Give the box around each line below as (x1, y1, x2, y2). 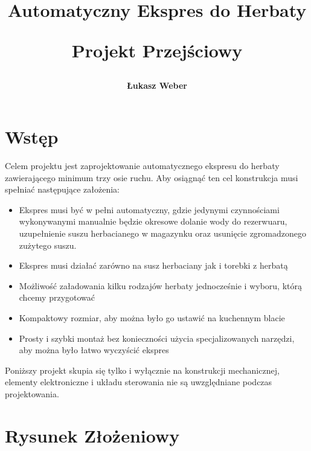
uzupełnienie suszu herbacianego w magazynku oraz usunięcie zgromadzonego (19, 227, 306, 240)
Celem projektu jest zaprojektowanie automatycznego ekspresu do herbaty (5, 159, 280, 172)
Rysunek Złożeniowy (5, 423, 180, 447)
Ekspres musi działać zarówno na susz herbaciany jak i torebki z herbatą (19, 259, 288, 272)
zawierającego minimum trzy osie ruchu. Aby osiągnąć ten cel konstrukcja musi (5, 171, 298, 184)
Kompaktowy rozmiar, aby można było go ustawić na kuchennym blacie (19, 312, 285, 324)
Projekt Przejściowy (71, 38, 243, 63)
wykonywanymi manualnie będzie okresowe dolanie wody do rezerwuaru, (19, 215, 287, 228)
